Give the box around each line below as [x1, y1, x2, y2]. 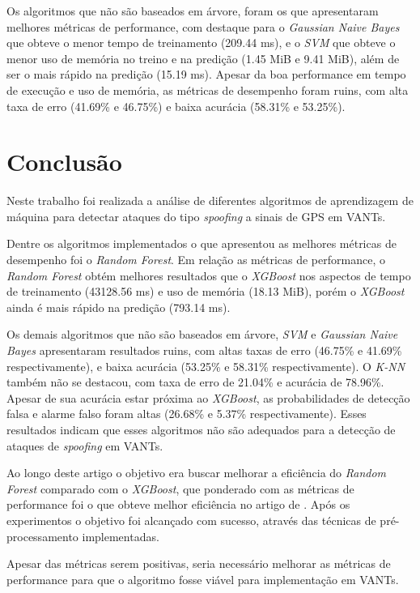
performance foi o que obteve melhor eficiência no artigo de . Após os [6, 496, 350, 513]
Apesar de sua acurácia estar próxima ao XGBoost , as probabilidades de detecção [6, 389, 410, 406]
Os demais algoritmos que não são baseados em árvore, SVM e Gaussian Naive [6, 326, 398, 343]
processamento [6, 527, 78, 544]
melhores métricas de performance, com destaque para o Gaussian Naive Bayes [6, 18, 400, 35]
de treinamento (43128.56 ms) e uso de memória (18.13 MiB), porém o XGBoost [6, 283, 405, 300]
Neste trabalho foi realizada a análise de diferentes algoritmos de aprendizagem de [6, 192, 414, 209]
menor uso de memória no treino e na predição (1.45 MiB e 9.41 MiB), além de [6, 49, 400, 66]
